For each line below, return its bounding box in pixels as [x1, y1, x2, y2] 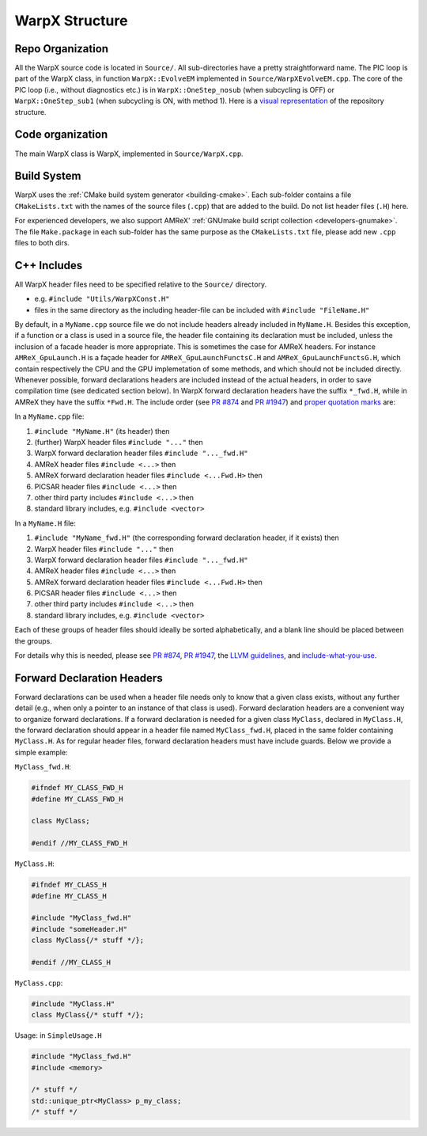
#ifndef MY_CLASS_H [31, 880, 107, 890]
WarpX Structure [14, 12, 128, 29]
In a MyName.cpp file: [14, 412, 85, 421]
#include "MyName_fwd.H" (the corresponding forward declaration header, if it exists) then [34, 533, 339, 542]
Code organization [14, 127, 108, 142]
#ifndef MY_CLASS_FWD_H [31, 784, 124, 792]
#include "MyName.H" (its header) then [34, 426, 170, 435]
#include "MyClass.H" [31, 999, 115, 1009]
